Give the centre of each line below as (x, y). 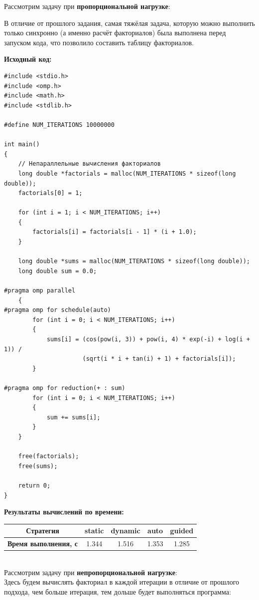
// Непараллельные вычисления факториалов (89, 164)
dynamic (126, 531)
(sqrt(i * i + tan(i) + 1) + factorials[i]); (159, 359)
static (94, 531)
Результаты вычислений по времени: (64, 512)
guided (182, 531)
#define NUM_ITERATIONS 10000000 (59, 125)
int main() (22, 145)
